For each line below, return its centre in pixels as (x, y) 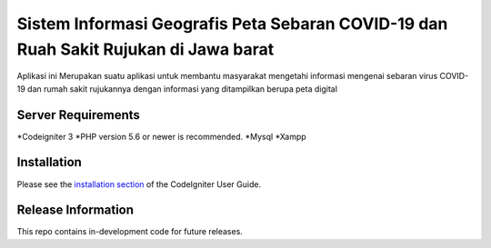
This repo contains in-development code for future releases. (130, 232)
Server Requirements (79, 115)
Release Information (75, 210)
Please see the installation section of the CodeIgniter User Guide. (139, 184)
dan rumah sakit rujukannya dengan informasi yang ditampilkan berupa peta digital (183, 89)
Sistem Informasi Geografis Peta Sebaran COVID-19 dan (232, 24)
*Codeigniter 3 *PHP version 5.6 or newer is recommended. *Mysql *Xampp (161, 136)
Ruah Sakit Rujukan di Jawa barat (145, 49)
